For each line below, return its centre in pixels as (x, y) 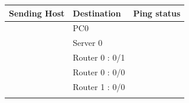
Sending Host (37, 13)
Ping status (157, 13)
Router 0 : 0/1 (99, 57)
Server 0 (88, 43)
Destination (97, 13)
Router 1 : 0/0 (99, 86)
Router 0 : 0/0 (99, 72)
